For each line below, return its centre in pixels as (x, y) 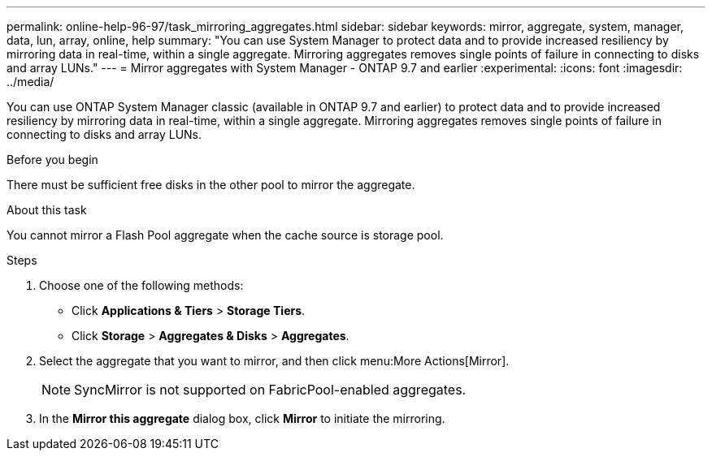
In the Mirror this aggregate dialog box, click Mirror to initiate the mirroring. (242, 418)
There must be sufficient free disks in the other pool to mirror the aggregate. (211, 185)
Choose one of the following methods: (141, 285)
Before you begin (52, 160)
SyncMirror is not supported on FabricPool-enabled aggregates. (270, 390)
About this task (47, 210)
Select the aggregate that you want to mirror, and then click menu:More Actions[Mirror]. (274, 361)
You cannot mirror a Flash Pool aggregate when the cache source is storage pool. (225, 235)
